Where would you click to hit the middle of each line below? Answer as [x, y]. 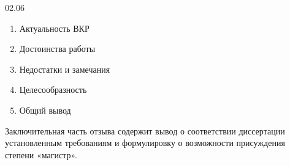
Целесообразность [53, 90]
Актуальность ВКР [54, 28]
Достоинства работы [57, 49]
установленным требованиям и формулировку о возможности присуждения [145, 143]
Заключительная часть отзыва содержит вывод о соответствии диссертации [145, 130]
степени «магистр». [41, 154]
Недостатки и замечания [65, 69]
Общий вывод [45, 110]
